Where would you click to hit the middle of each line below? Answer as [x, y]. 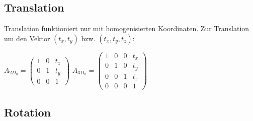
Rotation [27, 112]
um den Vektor [27, 38]
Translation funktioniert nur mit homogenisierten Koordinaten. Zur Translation [127, 28]
